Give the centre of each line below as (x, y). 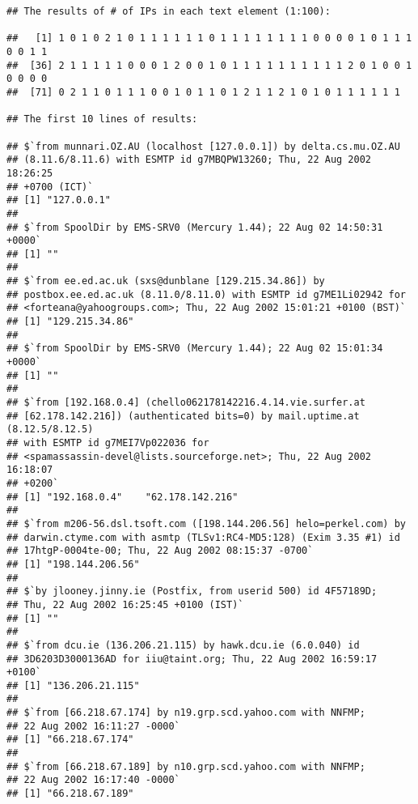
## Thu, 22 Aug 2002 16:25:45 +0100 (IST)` (125, 604)
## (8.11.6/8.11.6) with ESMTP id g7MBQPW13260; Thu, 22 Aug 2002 (189, 160)
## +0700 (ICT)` (50, 187)
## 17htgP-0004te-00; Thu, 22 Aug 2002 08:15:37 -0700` (160, 551)
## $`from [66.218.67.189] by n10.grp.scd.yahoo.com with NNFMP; (186, 766)
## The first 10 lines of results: (102, 119)
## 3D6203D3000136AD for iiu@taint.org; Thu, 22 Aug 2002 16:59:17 (192, 659)
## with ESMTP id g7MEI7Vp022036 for (108, 443)
